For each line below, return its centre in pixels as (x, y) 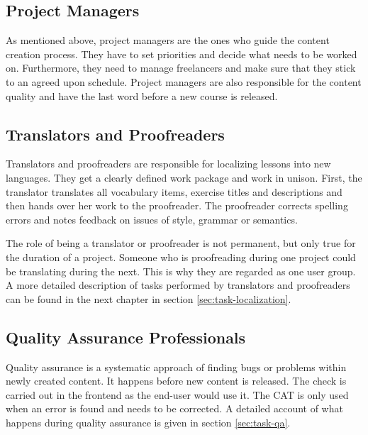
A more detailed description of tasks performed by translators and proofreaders (178, 285)
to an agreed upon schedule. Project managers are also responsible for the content (184, 81)
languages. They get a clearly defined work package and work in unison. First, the (184, 177)
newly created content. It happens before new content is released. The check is (176, 381)
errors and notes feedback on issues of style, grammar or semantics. (152, 219)
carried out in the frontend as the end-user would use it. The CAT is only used (177, 394)
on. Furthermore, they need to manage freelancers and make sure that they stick (181, 68)
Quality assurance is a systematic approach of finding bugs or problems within (176, 367)
